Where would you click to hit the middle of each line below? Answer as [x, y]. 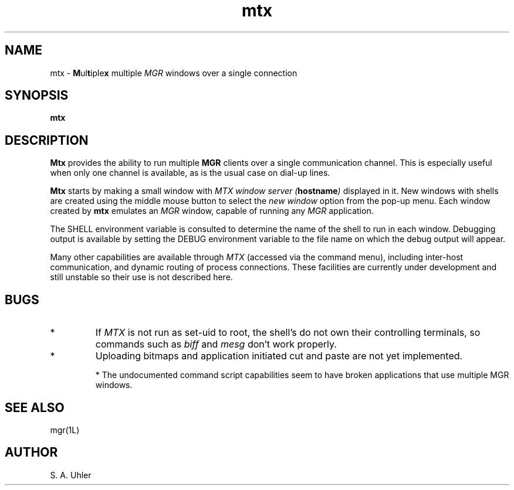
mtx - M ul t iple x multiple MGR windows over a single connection [174, 73]
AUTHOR [31, 452]
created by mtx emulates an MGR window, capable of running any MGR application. [212, 211]
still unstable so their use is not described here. [141, 277]
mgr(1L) [65, 430]
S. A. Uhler [71, 475]
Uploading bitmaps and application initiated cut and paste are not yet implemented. [279, 356]
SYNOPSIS [37, 96]
